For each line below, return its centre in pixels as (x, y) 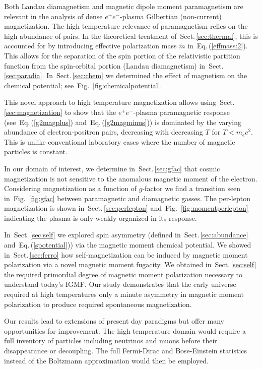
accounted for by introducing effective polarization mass (90, 46)
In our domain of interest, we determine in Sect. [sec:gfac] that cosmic (112, 168)
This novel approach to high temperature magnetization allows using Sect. (119, 102)
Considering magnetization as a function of (71, 188)
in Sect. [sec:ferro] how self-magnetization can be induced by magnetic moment (126, 254)
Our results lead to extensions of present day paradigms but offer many (114, 321)
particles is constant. (36, 151)
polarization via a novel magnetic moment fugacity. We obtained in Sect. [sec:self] (130, 264)
